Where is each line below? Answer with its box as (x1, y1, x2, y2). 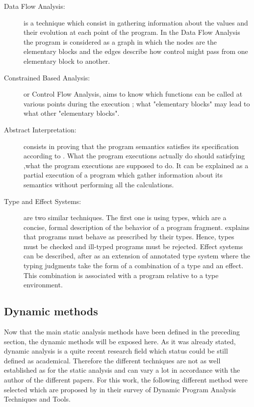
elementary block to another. (24, 55, 110, 66)
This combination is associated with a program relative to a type (24, 270, 219, 280)
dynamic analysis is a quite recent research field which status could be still (4, 346, 228, 356)
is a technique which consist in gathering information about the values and (24, 17, 248, 27)
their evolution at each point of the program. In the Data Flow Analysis (24, 27, 240, 37)
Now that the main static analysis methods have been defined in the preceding (4, 327, 240, 337)
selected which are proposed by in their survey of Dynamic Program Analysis (4, 384, 236, 394)
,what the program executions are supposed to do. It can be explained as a (24, 160, 249, 170)
